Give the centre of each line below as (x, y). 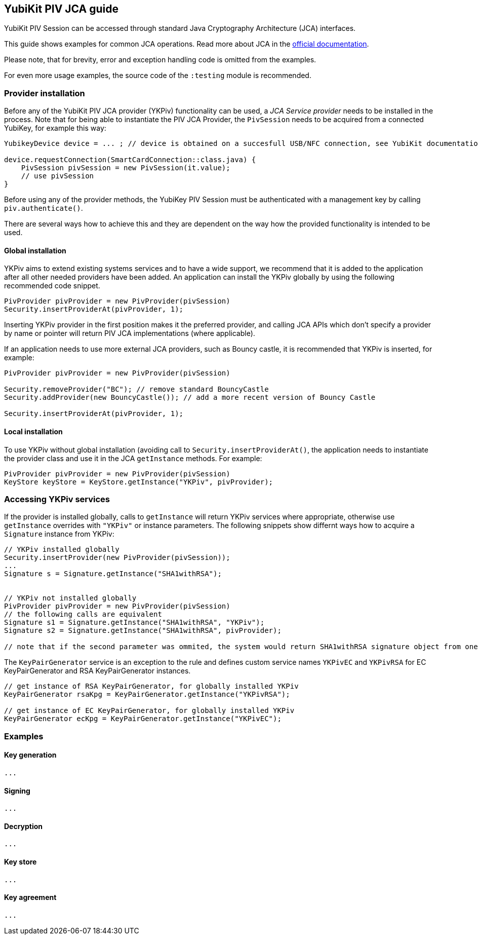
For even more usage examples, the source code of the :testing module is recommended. (158, 76)
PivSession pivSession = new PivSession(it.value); (126, 168)
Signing (17, 791)
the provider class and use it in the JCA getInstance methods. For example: (133, 458)
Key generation (30, 755)
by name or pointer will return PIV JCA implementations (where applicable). (130, 333)
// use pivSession (57, 176)
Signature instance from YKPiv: (59, 534)
